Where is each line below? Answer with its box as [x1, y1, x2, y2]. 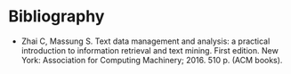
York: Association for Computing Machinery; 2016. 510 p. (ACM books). [20, 54, 283, 65]
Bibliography [8, 6, 105, 27]
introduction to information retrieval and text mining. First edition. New [20, 45, 279, 55]
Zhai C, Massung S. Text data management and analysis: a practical [20, 36, 271, 46]
